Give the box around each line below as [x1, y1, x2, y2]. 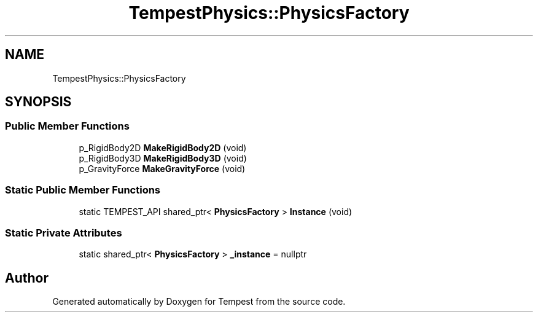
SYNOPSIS [5, 94, 72, 110]
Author [5, 270, 49, 286]
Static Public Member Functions [5, 184, 161, 197]
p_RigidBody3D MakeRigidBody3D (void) [79, 152, 247, 163]
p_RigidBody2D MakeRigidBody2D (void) [79, 142, 247, 153]
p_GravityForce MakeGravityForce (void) [79, 163, 246, 174]
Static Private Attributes [5, 226, 122, 239]
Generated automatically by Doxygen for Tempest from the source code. [52, 296, 346, 307]
